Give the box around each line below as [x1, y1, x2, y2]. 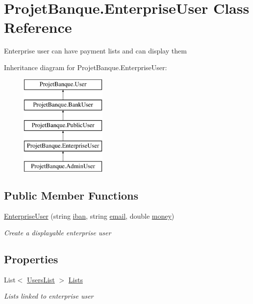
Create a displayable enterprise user [4, 227, 111, 237]
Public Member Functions [4, 188, 138, 203]
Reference [4, 17, 72, 37]
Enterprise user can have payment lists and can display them [4, 46, 187, 56]
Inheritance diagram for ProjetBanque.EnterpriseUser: [4, 62, 167, 72]
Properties [4, 251, 58, 266]
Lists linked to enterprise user [4, 291, 94, 301]
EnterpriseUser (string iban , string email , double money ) [4, 211, 175, 221]
